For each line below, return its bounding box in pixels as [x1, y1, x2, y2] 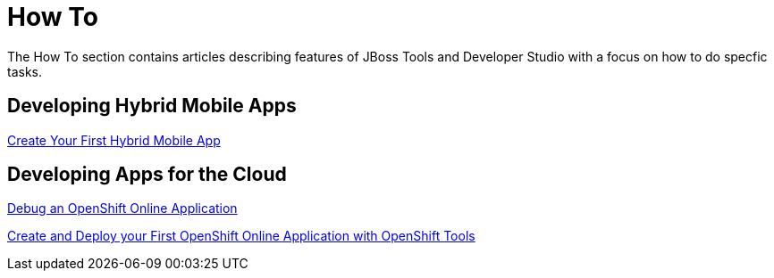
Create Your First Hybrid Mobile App [7, 132, 221, 148]
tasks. [7, 63, 43, 79]
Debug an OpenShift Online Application [7, 200, 238, 217]
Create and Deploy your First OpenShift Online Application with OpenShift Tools [7, 228, 475, 244]
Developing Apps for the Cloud [7, 163, 287, 186]
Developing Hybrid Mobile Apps [7, 94, 297, 118]
